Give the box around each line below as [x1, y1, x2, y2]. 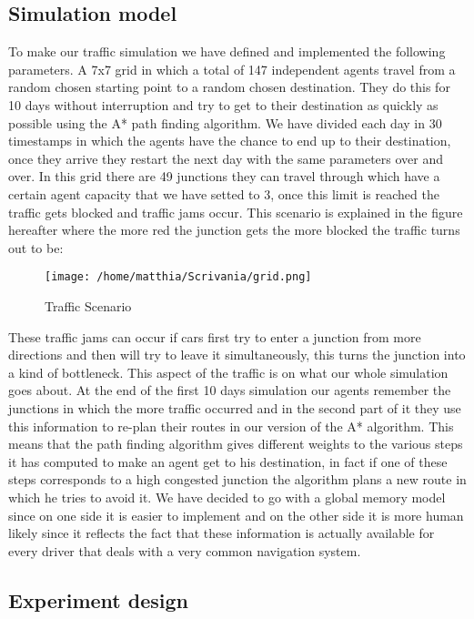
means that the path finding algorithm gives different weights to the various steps [8, 434, 463, 453]
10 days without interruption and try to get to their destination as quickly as [8, 95, 439, 114]
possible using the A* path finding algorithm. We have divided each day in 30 [8, 113, 442, 132]
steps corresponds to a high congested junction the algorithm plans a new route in [8, 470, 467, 489]
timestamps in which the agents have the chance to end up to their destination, [8, 131, 451, 150]
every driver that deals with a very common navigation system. [8, 541, 361, 560]
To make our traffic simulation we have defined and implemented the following [8, 42, 446, 61]
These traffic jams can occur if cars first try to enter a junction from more [8, 327, 421, 346]
